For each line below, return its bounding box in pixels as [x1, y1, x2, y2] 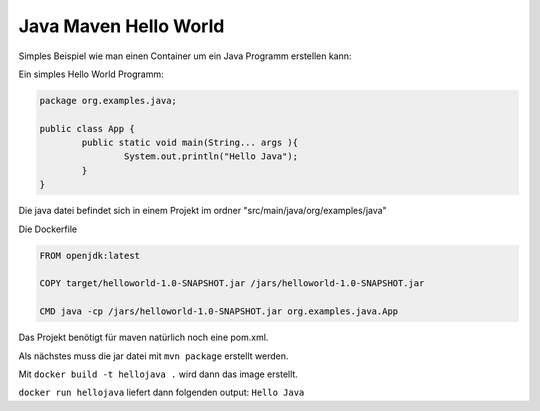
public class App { [39, 123, 135, 134]
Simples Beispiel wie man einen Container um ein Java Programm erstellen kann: [18, 50, 352, 62]
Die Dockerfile [18, 223, 78, 235]
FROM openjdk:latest [39, 250, 140, 261]
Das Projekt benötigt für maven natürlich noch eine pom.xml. [18, 331, 269, 344]
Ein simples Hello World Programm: [18, 68, 164, 80]
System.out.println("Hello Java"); [123, 151, 299, 162]
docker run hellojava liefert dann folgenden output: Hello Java [18, 386, 305, 399]
